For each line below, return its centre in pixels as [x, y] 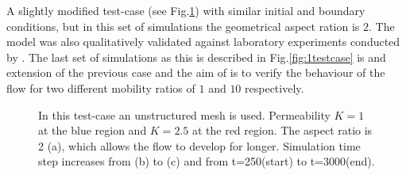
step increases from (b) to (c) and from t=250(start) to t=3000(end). [207, 161]
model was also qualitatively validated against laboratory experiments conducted [203, 42]
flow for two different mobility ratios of [101, 87]
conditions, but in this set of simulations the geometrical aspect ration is [183, 26]
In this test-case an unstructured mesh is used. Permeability [184, 114]
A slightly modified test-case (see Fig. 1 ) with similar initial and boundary [186, 10]
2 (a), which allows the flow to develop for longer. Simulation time [199, 145]
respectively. [275, 87]
